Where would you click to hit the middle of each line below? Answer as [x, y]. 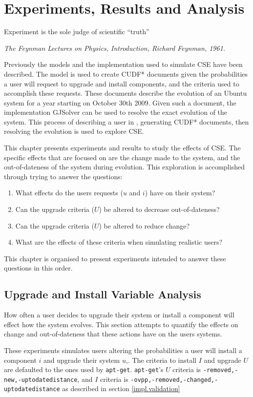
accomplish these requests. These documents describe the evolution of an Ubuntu [126, 93]
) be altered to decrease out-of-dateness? [159, 209]
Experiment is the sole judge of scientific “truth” [77, 31]
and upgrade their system [82, 360]
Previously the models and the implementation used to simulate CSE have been [123, 64]
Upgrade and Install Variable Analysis [103, 294]
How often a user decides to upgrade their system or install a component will [119, 315]
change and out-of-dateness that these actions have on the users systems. [113, 334]
